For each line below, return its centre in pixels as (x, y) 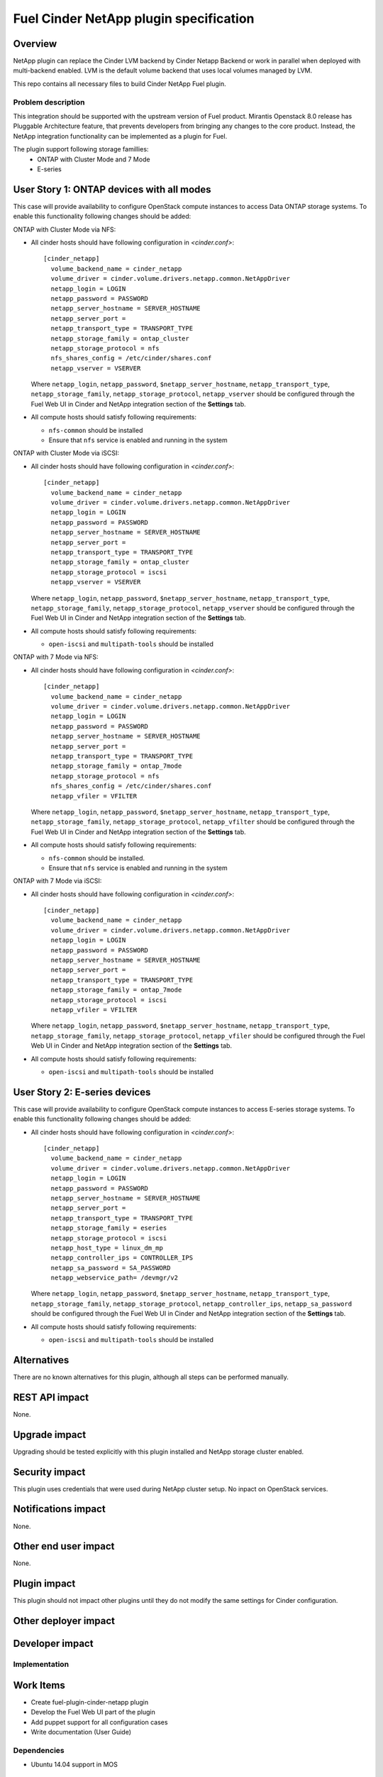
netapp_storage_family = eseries (109, 1228)
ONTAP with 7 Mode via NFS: (56, 657)
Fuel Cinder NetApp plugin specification (134, 18)
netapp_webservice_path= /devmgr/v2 (115, 1278)
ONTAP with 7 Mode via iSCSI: (57, 881)
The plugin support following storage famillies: (81, 149)
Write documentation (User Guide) (81, 1732)
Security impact (49, 1472)
